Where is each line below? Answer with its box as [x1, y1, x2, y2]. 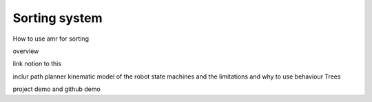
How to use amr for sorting [12, 34, 90, 43]
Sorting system [12, 10, 103, 25]
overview [12, 47, 39, 55]
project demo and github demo [12, 85, 101, 93]
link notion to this [12, 59, 62, 68]
